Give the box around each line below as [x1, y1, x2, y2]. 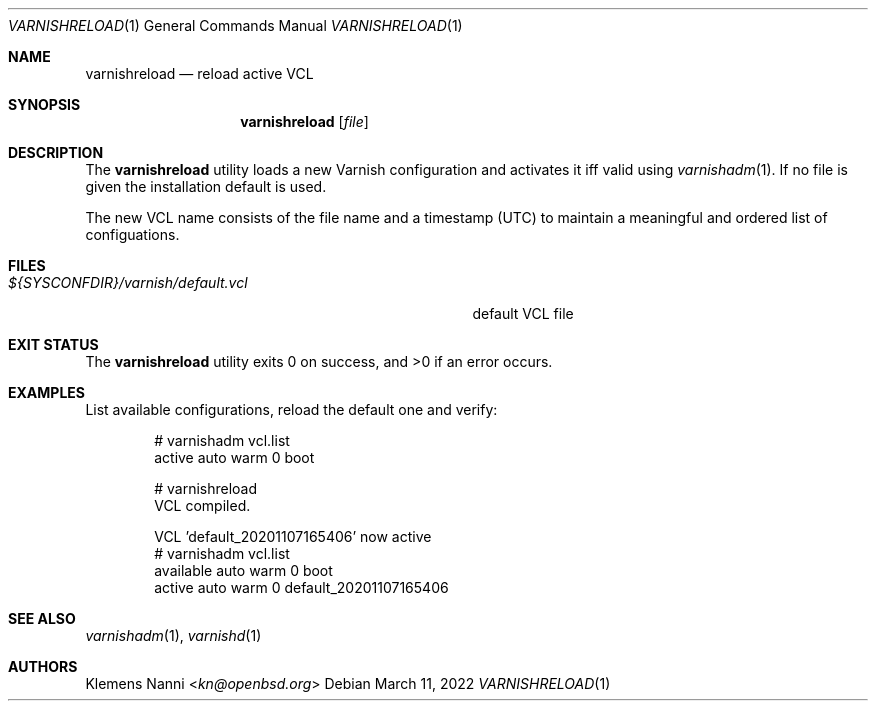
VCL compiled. [154, 497, 251, 514]
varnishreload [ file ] [240, 113, 369, 130]
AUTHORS [8, 658, 78, 675]
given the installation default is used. [85, 178, 327, 195]
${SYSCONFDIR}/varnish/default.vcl [8, 274, 248, 291]
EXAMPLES [8, 384, 85, 401]
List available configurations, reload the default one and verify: [85, 401, 498, 418]
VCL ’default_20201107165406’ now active [154, 528, 432, 545]
